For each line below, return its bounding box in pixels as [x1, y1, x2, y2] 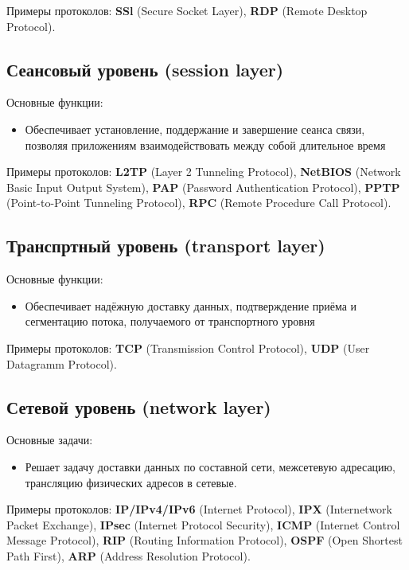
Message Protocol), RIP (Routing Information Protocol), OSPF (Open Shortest [6, 532, 403, 549]
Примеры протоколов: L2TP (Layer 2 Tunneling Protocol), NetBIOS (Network [6, 163, 401, 180]
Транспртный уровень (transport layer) [6, 233, 325, 258]
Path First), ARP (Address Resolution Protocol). [6, 547, 251, 564]
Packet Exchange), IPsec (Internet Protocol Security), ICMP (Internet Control [6, 516, 400, 533]
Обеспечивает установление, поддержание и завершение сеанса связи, [25, 120, 365, 137]
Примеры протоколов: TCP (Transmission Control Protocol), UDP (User [6, 339, 370, 356]
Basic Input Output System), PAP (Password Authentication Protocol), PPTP [6, 178, 400, 195]
